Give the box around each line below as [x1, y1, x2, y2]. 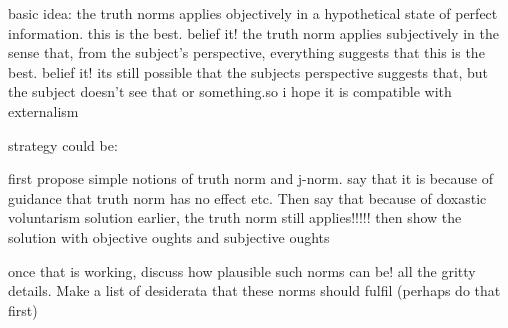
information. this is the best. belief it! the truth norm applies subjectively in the [8, 22, 499, 43]
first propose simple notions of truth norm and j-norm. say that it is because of [8, 168, 493, 189]
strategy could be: [8, 134, 118, 155]
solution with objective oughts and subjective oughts [8, 226, 330, 247]
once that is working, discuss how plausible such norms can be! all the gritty [8, 260, 476, 281]
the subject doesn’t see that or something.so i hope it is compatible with [8, 81, 452, 102]
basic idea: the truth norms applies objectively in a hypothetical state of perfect [8, 3, 498, 23]
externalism [8, 100, 79, 121]
